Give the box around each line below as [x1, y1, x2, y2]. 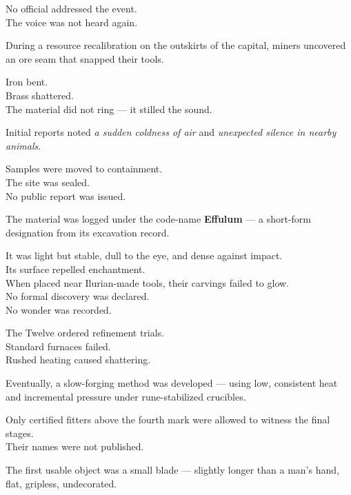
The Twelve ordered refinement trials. [6, 325, 165, 340]
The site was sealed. [6, 174, 90, 189]
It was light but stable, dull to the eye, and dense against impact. [6, 248, 283, 263]
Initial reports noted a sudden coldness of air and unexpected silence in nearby [6, 125, 337, 139]
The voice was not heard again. [6, 14, 138, 29]
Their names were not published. [6, 439, 144, 454]
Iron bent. [6, 74, 48, 89]
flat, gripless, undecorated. [6, 476, 117, 490]
